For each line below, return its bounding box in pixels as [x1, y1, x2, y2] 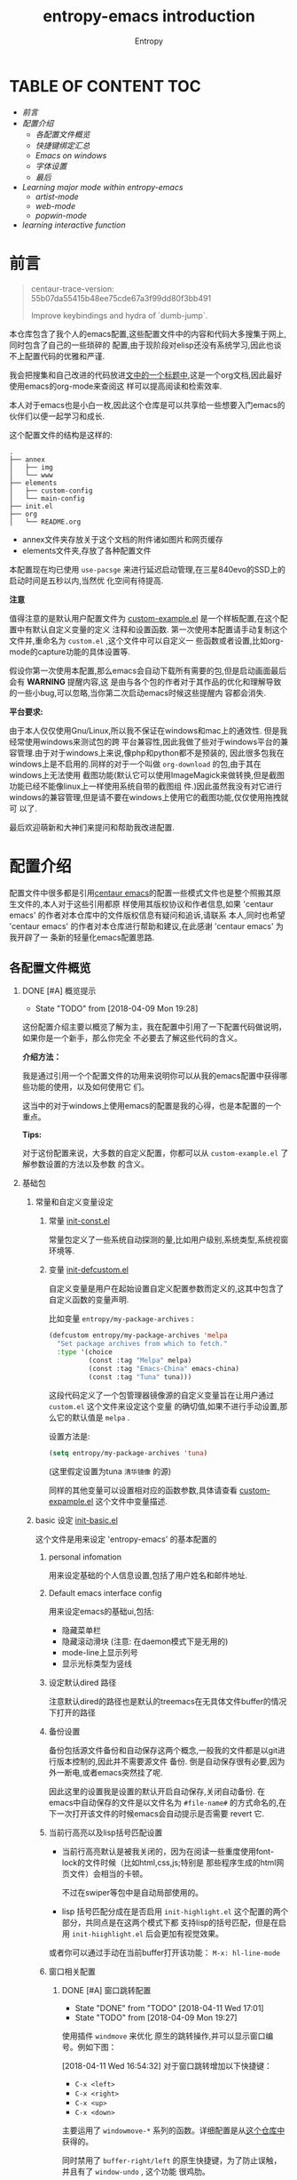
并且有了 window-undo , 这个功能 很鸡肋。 [61, 2166, 210, 2176]
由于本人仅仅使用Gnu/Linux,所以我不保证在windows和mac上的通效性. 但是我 [9, 725, 288, 735]
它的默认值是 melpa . [56, 1412, 130, 1423]
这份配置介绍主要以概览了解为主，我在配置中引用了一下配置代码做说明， [21, 1022, 286, 1032]
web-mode [35, 200, 76, 211]
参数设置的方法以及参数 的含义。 [29, 1158, 149, 1170]
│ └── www [9, 470, 53, 479]
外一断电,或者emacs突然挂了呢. [48, 1767, 164, 1777]
